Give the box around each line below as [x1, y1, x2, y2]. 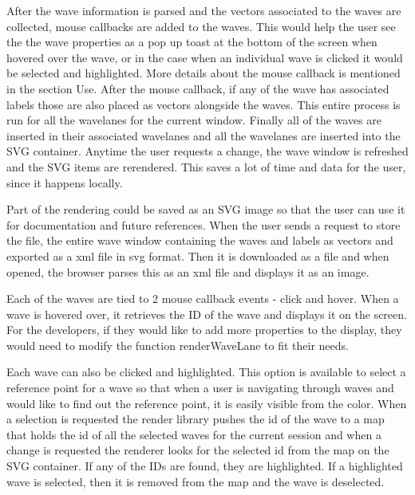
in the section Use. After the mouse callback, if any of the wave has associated [6, 80, 389, 96]
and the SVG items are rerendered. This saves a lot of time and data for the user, [6, 158, 406, 175]
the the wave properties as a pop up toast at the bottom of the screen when [6, 33, 377, 50]
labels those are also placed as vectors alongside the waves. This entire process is [6, 96, 401, 112]
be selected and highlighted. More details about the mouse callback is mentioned [6, 65, 401, 81]
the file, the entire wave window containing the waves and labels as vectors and [6, 232, 393, 249]
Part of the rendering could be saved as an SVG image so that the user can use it [6, 201, 405, 218]
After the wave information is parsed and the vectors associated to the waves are [6, 2, 401, 18]
